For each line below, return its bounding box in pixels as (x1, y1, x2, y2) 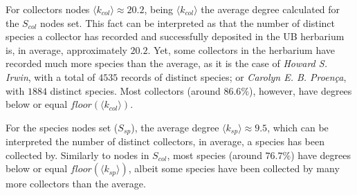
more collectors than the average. (6, 176, 146, 191)
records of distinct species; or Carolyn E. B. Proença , (120, 69, 347, 84)
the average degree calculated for (201, 2, 340, 16)
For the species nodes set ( (6, 120, 118, 134)
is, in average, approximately (6, 42, 127, 57)
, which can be (267, 120, 329, 134)
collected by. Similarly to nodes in (6, 147, 149, 162)
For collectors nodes (6, 2, 90, 16)
